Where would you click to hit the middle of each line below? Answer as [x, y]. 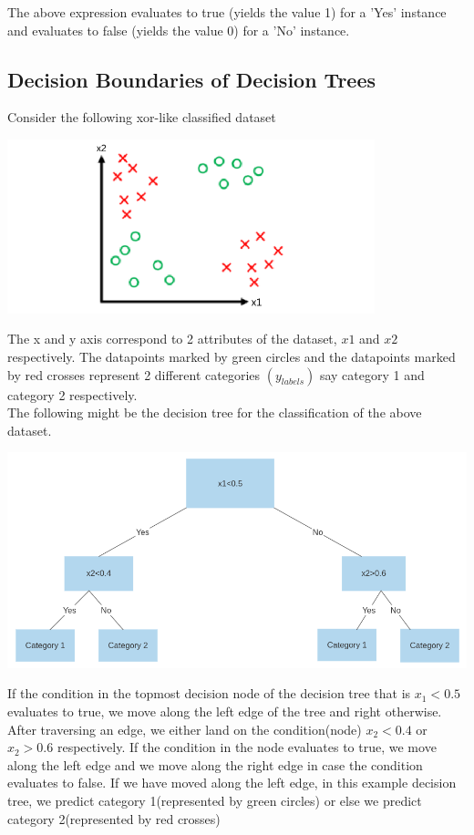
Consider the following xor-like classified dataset [142, 117]
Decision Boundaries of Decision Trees [192, 79]
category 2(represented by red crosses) [114, 818]
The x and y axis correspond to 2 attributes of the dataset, [172, 339]
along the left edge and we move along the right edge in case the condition [215, 764]
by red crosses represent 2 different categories [134, 374]
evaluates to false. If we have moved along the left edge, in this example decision [232, 783]
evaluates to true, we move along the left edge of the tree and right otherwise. [225, 711]
